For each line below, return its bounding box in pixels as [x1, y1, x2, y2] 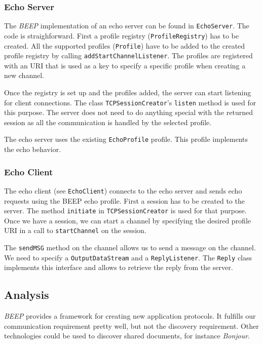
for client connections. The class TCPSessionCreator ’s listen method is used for [4, 97, 256, 107]
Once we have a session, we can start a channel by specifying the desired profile [4, 215, 251, 225]
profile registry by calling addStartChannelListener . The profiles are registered [4, 50, 253, 61]
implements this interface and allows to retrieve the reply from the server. [4, 262, 233, 273]
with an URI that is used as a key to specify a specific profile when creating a [4, 60, 246, 70]
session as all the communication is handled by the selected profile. [4, 117, 212, 127]
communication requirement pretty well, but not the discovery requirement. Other [4, 320, 259, 331]
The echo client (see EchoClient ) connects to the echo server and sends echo [4, 185, 242, 196]
